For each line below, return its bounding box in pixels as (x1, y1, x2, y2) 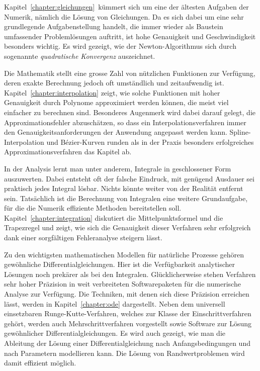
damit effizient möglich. (4, 357, 76, 368)
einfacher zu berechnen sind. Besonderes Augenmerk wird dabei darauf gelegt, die (4, 107, 255, 117)
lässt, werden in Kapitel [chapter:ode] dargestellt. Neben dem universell (4, 298, 225, 309)
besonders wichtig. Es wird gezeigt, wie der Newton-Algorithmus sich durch (4, 41, 236, 51)
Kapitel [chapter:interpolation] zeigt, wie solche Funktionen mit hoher (4, 87, 220, 98)
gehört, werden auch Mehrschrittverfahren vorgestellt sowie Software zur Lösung (4, 318, 252, 328)
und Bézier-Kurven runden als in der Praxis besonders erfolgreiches (46, 136, 254, 147)
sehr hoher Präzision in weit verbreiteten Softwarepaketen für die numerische (4, 279, 241, 289)
